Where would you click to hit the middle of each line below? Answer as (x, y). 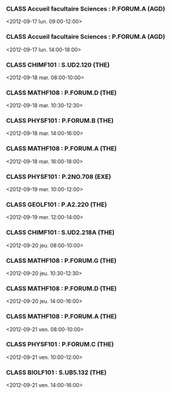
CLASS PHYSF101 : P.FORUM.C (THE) (60, 344)
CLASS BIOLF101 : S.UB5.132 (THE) (56, 372)
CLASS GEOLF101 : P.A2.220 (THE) (57, 204)
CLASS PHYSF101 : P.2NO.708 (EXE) (59, 177)
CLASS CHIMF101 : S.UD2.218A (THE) (60, 232)
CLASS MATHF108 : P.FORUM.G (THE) (61, 260)
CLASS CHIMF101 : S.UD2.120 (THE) (58, 65)
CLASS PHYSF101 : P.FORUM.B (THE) (60, 121)
